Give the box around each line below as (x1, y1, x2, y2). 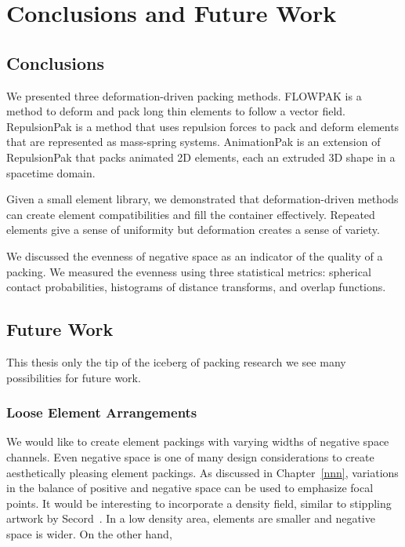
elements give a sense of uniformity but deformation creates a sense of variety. (6, 221, 380, 238)
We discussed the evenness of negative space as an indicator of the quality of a (6, 247, 383, 264)
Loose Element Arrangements (6, 403, 197, 422)
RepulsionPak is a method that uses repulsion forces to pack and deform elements (6, 118, 400, 134)
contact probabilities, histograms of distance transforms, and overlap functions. (6, 279, 386, 295)
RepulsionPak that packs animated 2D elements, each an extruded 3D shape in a (6, 148, 396, 165)
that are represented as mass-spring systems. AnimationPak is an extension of (6, 133, 381, 150)
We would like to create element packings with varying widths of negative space (6, 433, 389, 450)
